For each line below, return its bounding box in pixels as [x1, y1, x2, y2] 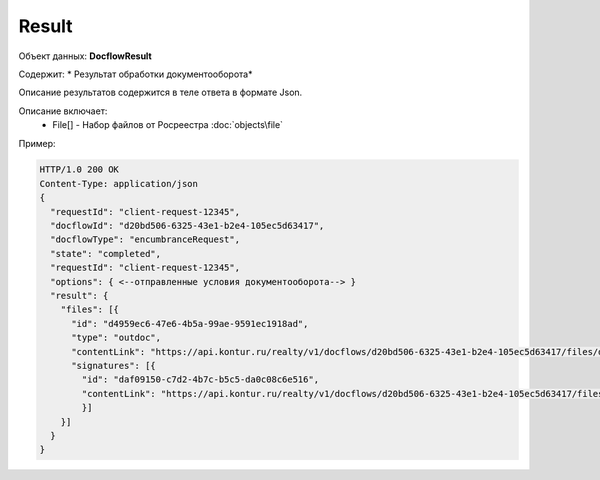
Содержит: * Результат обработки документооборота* [18, 68, 253, 80]
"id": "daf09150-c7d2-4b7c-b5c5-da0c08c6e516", [81, 374, 320, 385]
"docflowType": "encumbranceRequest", [50, 234, 240, 245]
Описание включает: [18, 105, 108, 117]
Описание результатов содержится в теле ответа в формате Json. [18, 86, 303, 99]
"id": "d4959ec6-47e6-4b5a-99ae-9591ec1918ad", [71, 318, 309, 329]
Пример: [18, 137, 56, 149]
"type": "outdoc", [71, 332, 162, 344]
